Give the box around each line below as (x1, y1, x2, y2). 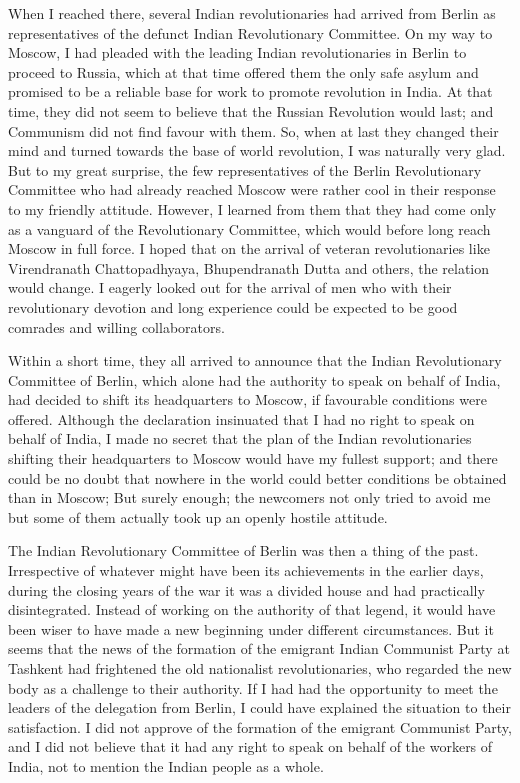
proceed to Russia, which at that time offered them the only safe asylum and (8, 61, 479, 82)
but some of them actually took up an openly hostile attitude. (8, 506, 388, 527)
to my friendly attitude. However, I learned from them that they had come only (8, 198, 497, 219)
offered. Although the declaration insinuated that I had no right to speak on (8, 408, 475, 429)
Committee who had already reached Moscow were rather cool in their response (8, 179, 496, 200)
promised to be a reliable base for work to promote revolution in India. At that (8, 81, 493, 102)
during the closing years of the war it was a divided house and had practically (8, 579, 485, 600)
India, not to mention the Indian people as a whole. (8, 755, 324, 776)
